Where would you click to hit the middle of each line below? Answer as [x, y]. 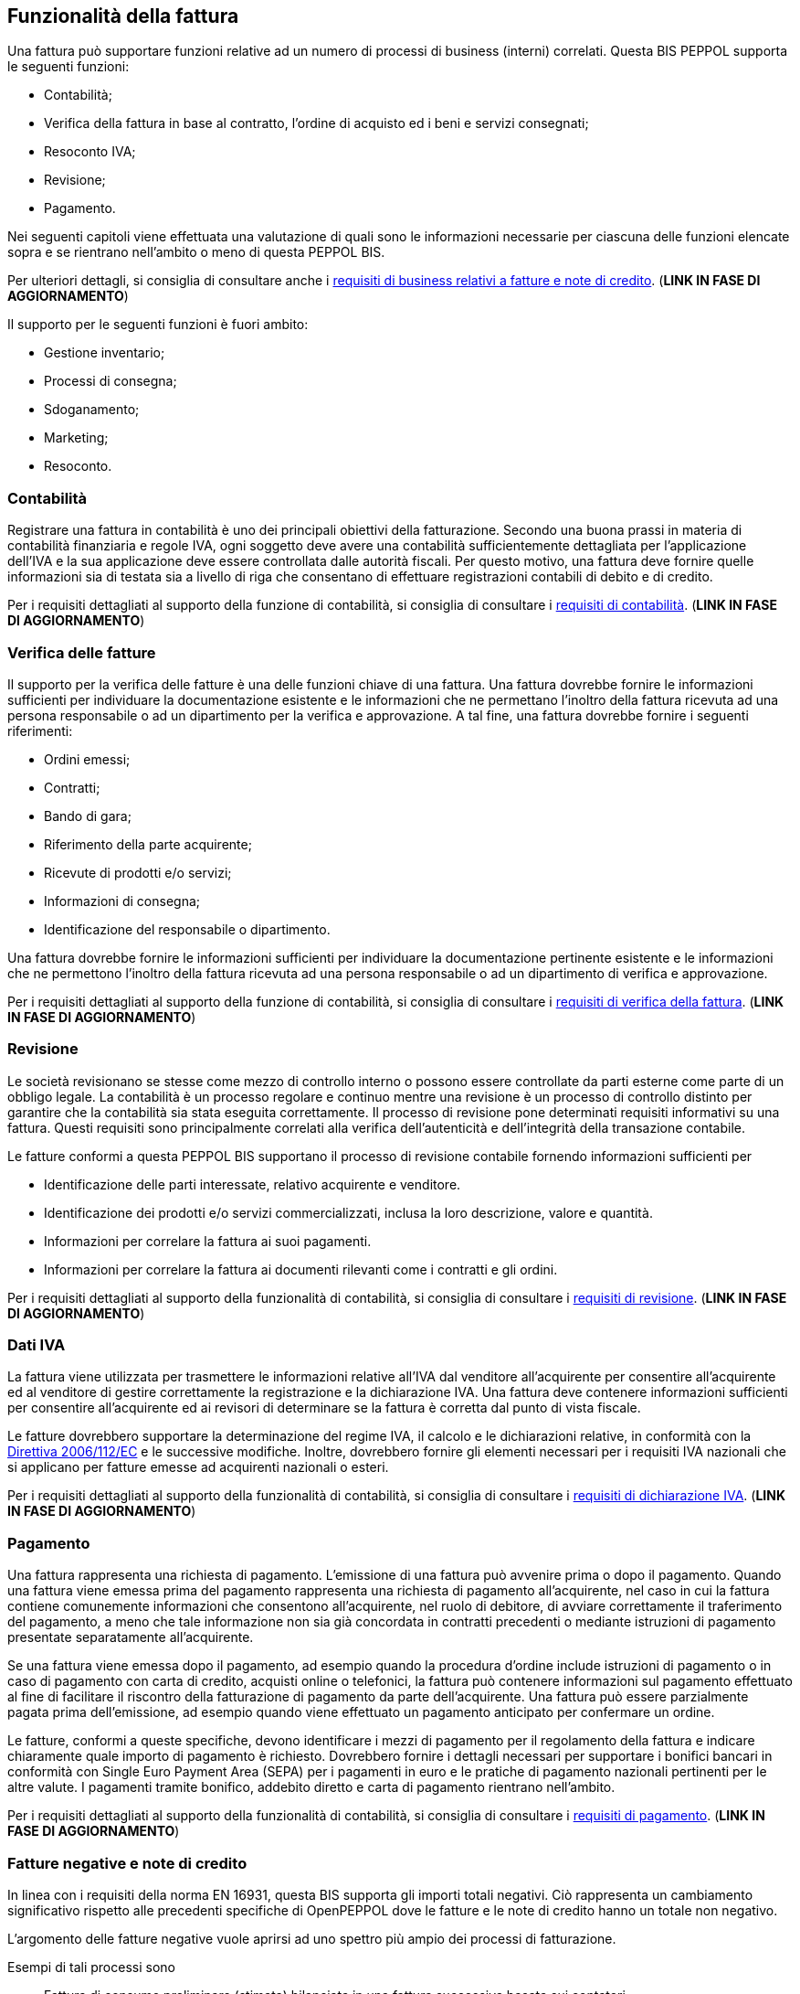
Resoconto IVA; [90, 152]
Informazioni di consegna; [122, 901]
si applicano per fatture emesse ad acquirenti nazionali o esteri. [198, 1467]
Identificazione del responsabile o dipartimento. [187, 929]
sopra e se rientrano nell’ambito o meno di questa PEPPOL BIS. [196, 252]
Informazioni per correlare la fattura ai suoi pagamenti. [208, 1241]
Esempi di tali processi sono [91, 1967]
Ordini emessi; [87, 759]
